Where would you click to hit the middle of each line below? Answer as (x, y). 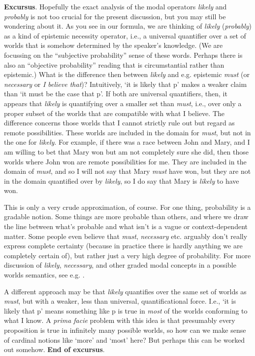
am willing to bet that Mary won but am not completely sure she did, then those (126, 151)
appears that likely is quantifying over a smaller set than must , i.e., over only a (123, 103)
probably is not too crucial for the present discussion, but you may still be (115, 16)
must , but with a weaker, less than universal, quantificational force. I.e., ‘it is (120, 301)
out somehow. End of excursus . (54, 349)
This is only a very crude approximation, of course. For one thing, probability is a (127, 207)
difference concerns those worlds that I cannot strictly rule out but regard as (119, 123)
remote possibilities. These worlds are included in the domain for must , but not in (127, 132)
